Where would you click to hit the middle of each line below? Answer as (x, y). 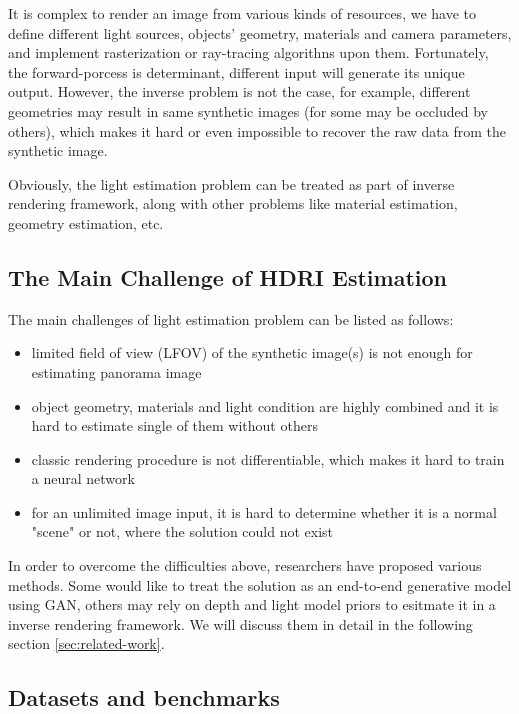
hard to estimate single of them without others (174, 425)
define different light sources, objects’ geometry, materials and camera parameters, (260, 32)
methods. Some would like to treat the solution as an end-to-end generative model (260, 584)
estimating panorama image (116, 371)
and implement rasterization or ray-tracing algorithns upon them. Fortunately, (248, 52)
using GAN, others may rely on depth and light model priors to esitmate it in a (252, 604)
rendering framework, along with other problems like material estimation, (233, 203)
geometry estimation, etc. (86, 222)
